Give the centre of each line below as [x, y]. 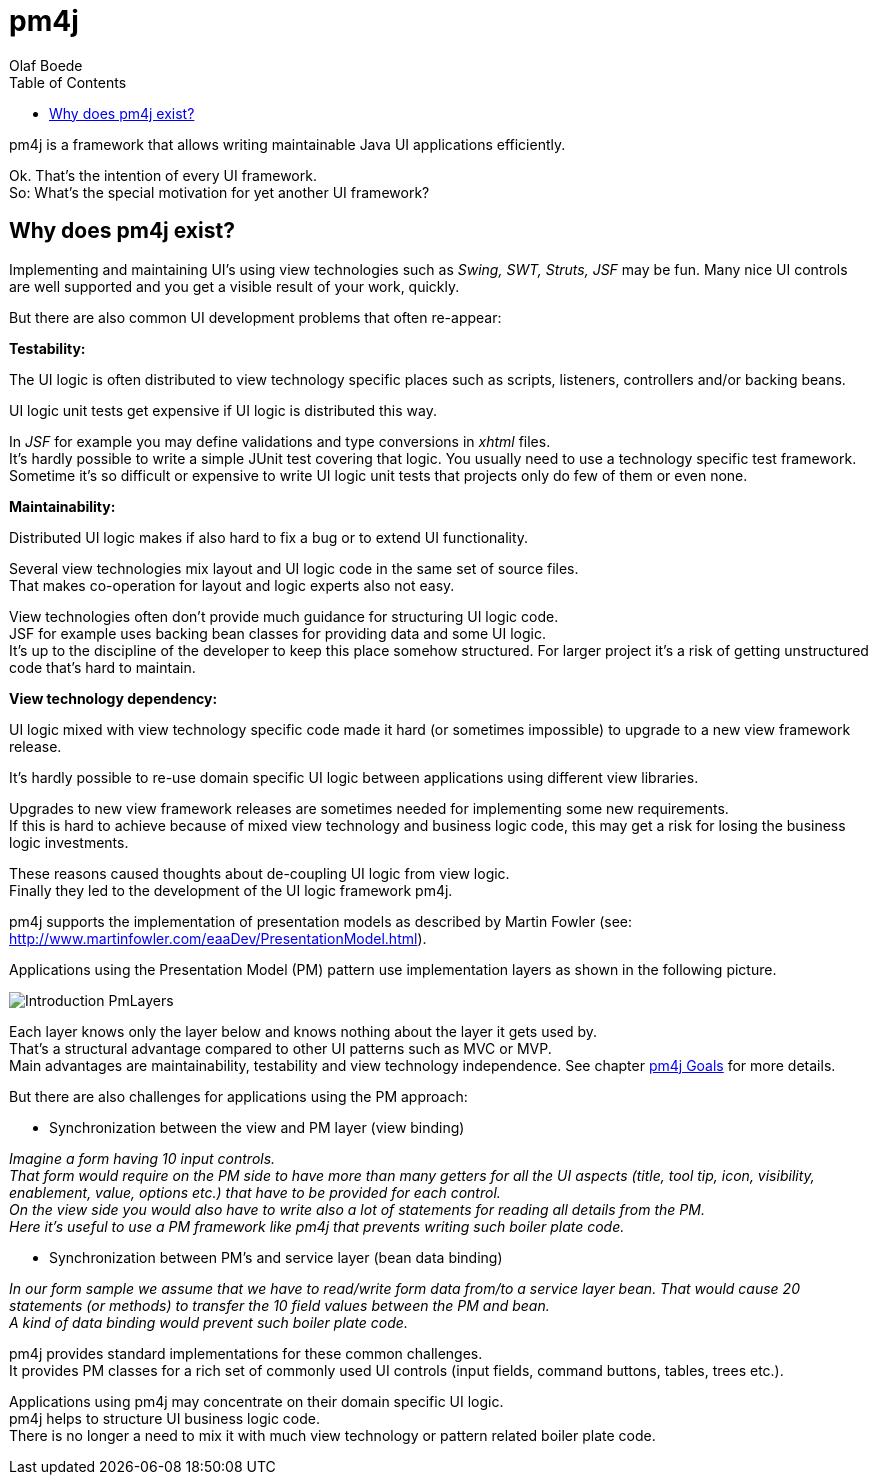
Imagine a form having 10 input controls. [142, 1158]
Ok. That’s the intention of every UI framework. [163, 175]
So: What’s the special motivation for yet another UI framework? [219, 192]
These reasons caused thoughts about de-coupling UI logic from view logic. [259, 873]
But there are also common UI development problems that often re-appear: [255, 317]
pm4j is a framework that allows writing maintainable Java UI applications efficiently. [287, 144]
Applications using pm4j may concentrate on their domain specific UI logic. [256, 1401]
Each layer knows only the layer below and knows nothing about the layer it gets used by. [303, 1031]
